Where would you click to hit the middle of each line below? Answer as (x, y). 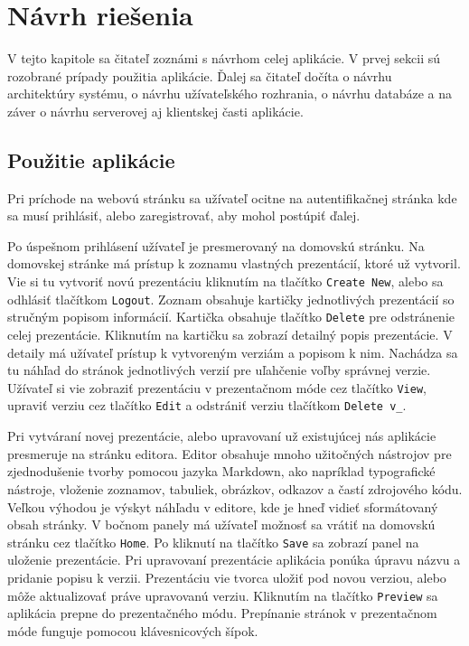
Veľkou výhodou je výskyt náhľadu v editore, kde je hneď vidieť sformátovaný (223, 506)
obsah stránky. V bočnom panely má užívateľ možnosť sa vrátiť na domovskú (221, 524)
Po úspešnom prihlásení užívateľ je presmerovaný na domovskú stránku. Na (216, 245)
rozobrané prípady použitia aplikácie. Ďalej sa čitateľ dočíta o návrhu (200, 75)
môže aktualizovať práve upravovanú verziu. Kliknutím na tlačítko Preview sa (223, 595)
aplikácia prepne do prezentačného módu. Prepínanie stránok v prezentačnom (222, 613)
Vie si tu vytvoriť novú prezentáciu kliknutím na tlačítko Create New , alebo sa (225, 281)
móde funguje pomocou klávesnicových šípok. (133, 630)
